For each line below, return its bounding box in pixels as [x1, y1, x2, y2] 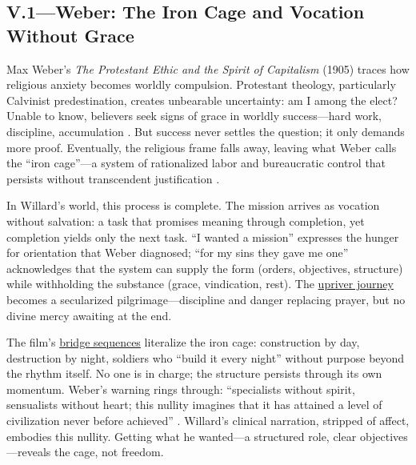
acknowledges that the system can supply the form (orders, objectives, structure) [6, 259, 403, 276]
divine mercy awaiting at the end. [6, 307, 172, 323]
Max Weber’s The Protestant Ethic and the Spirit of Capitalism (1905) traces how [6, 60, 410, 77]
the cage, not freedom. [54, 443, 164, 460]
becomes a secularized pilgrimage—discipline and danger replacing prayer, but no [6, 291, 406, 307]
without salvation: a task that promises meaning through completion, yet [6, 212, 365, 229]
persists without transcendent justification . [6, 170, 220, 186]
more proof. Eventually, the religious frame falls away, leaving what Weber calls [6, 138, 397, 155]
